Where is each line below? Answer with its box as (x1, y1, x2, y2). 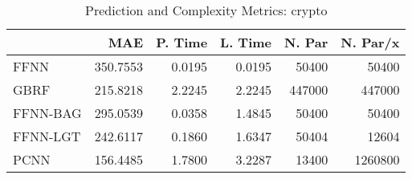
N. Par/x (341, 33, 400, 51)
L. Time (220, 33, 272, 51)
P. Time (156, 33, 208, 51)
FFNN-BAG (13, 104, 82, 122)
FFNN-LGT (13, 127, 81, 145)
